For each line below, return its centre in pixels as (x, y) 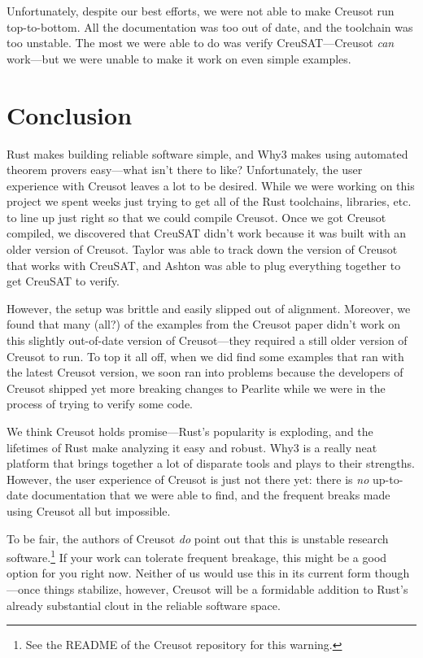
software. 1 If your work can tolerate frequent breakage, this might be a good (197, 556)
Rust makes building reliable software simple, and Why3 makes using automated (207, 153)
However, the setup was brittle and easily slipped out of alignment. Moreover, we (209, 308)
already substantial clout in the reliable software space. (144, 605)
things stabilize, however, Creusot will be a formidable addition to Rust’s (226, 589)
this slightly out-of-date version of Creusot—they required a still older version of (207, 340)
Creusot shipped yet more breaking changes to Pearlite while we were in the (196, 388)
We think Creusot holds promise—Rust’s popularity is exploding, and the (190, 431)
